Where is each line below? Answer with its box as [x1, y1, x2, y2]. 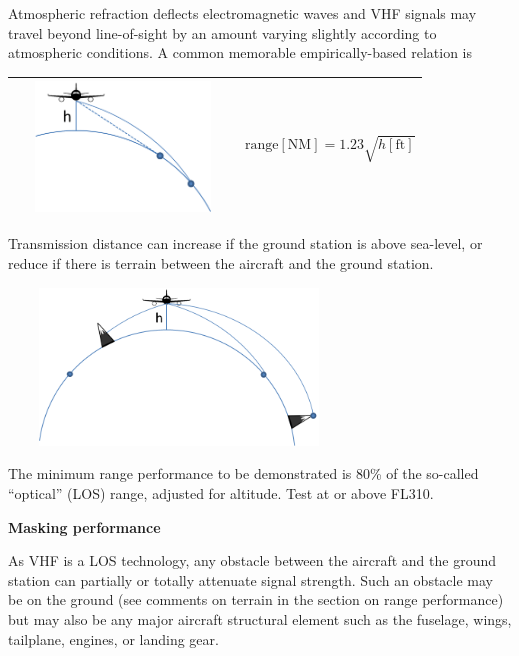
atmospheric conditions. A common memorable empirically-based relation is [8, 42, 473, 63]
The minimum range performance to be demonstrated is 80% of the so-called [8, 463, 479, 484]
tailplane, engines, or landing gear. [8, 628, 219, 649]
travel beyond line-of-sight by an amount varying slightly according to [8, 22, 437, 43]
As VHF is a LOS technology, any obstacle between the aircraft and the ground [8, 550, 497, 571]
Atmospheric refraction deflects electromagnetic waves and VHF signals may [8, 3, 477, 23]
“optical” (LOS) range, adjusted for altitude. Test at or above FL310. [8, 483, 434, 504]
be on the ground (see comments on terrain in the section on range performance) [8, 589, 504, 610]
